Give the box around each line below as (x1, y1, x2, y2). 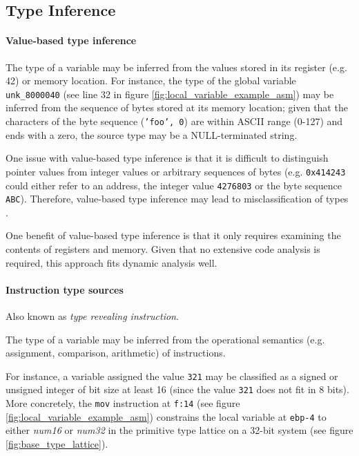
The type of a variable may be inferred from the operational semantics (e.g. (6, 332, 325, 346)
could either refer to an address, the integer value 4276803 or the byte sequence (6, 178, 342, 192)
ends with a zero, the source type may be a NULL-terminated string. (6, 127, 298, 142)
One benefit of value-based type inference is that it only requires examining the (6, 228, 341, 243)
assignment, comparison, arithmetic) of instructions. (6, 345, 226, 360)
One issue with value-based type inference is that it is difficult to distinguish (6, 151, 329, 165)
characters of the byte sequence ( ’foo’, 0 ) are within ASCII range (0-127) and (6, 114, 343, 129)
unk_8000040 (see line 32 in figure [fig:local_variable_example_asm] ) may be (6, 86, 334, 101)
